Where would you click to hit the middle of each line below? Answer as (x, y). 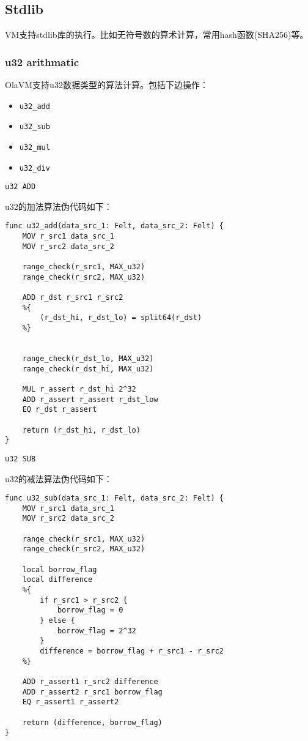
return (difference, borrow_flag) (92, 722)
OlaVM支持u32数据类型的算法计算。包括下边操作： (107, 85)
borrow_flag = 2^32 (97, 631)
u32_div (35, 168)
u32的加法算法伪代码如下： (59, 206)
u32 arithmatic (42, 61)
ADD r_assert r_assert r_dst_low (90, 399)
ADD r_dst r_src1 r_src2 (73, 298)
